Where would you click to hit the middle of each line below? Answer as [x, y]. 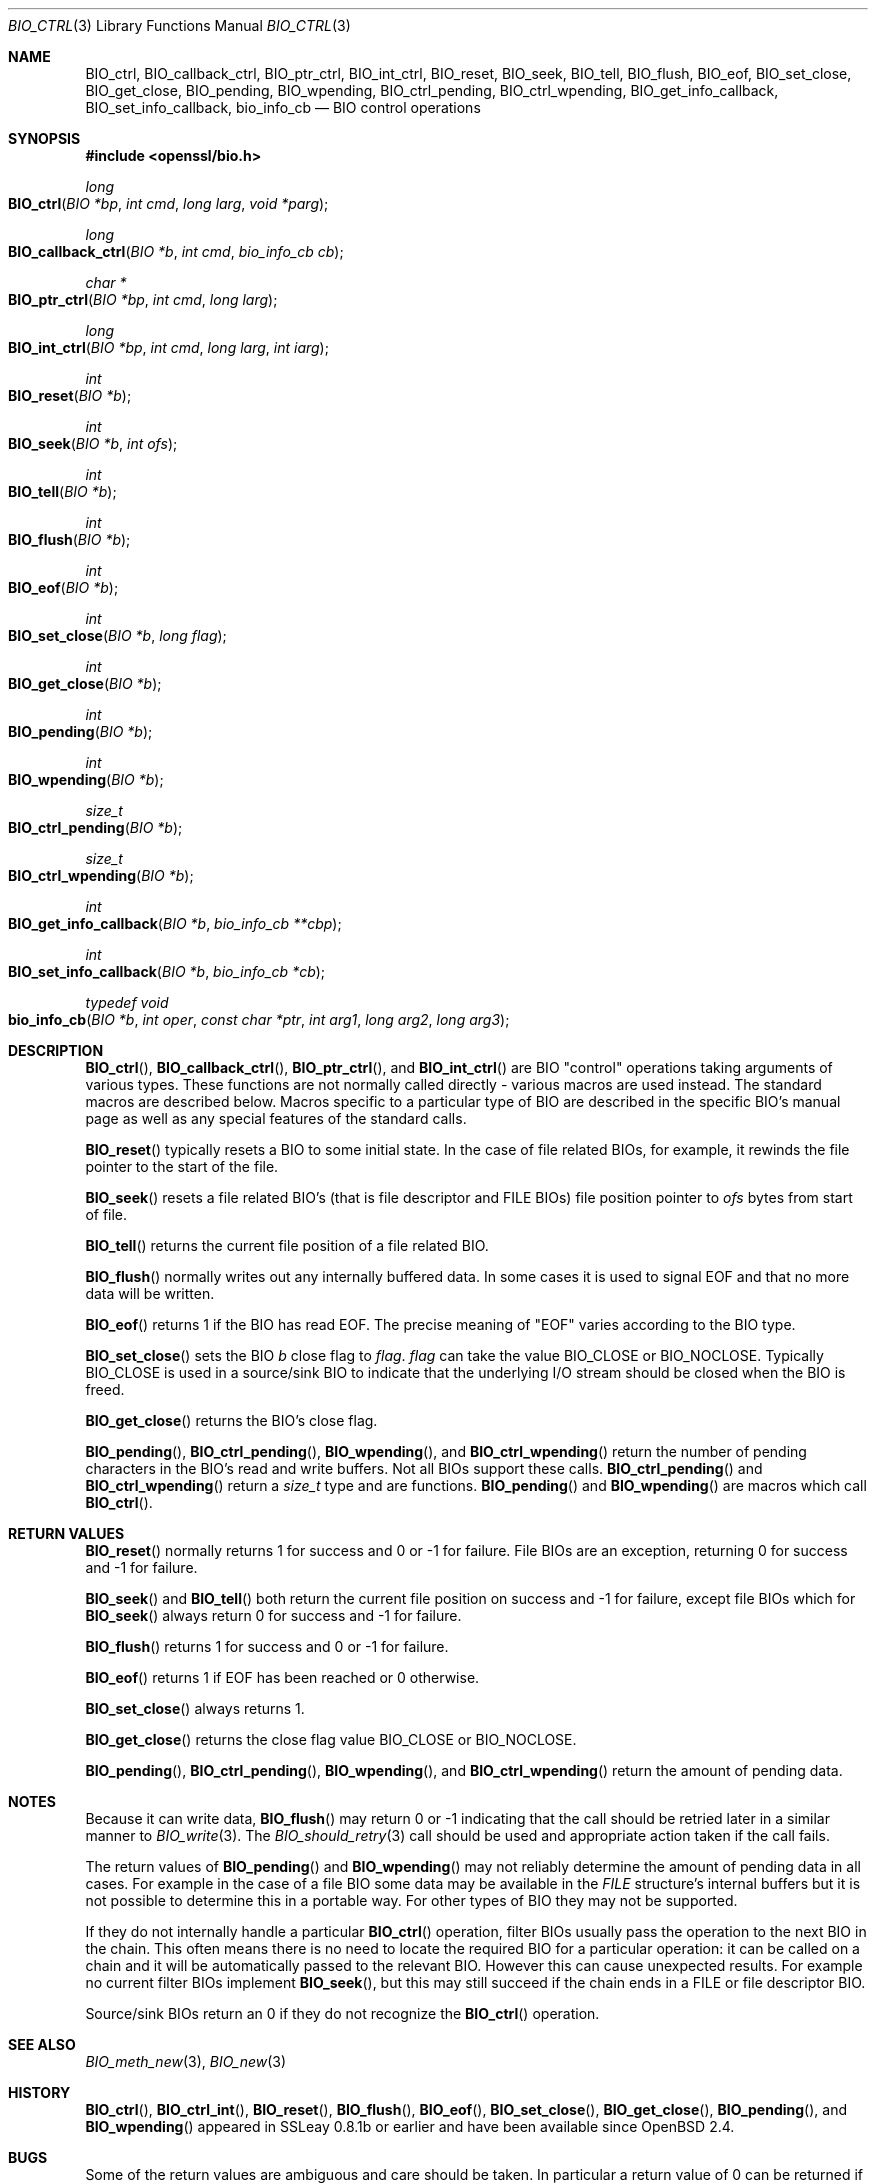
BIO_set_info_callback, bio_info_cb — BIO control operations [283, 107]
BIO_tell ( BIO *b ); [62, 491]
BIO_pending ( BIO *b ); [80, 731]
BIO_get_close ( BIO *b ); [85, 683]
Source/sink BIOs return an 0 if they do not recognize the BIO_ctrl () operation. [342, 2013]
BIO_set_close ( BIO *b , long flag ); [117, 635]
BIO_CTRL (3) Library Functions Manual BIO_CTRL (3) [179, 25]
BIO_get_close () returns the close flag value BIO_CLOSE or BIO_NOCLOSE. [331, 1739]
